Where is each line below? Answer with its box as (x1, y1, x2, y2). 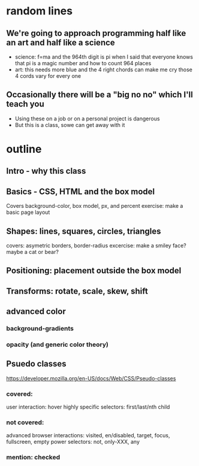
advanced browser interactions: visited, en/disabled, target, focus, (6, 432, 170, 439)
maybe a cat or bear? (6, 249, 59, 256)
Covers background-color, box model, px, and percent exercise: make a (6, 202, 183, 210)
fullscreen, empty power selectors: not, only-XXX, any (6, 438, 140, 446)
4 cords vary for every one (14, 72, 82, 79)
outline (6, 143, 42, 156)
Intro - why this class (6, 166, 86, 176)
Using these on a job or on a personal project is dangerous (14, 115, 160, 122)
